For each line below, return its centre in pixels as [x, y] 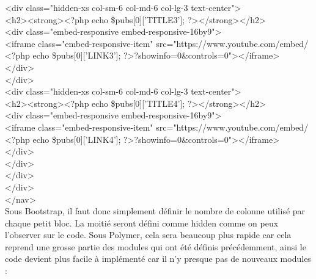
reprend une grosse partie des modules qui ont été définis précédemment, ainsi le [156, 246]
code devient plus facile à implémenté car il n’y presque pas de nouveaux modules [158, 259]
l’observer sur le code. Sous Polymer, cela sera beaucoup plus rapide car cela [148, 235]
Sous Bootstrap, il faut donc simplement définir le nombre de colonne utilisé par [155, 211]
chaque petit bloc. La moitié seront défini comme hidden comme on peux [142, 223]
